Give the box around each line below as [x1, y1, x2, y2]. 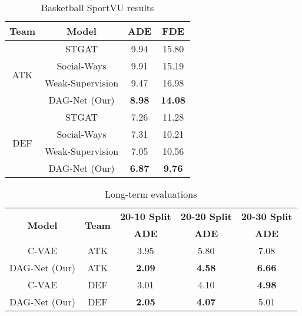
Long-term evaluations [105, 187, 197, 201]
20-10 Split [120, 209, 171, 223]
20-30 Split [241, 209, 293, 223]
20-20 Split [180, 209, 232, 223]
